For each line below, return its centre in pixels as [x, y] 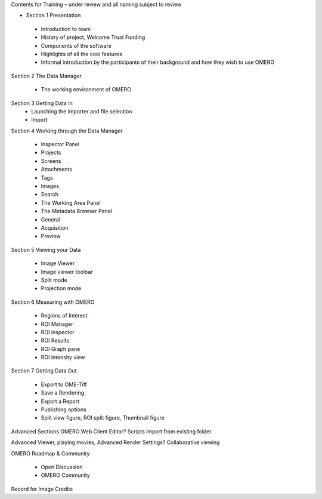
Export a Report [60, 401]
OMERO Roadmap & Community [50, 453]
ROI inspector [58, 332]
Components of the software [76, 45]
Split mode [54, 280]
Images [50, 186]
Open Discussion [62, 467]
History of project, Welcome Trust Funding [93, 37]
